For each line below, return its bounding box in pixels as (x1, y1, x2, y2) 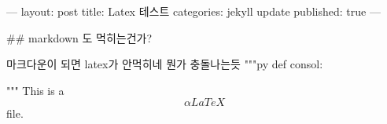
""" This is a (6, 82, 64, 98)
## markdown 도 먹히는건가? (6, 29, 153, 46)
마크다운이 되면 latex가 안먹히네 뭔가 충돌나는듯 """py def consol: (6, 56, 323, 72)
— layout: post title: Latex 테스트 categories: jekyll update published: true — (6, 3, 381, 19)
